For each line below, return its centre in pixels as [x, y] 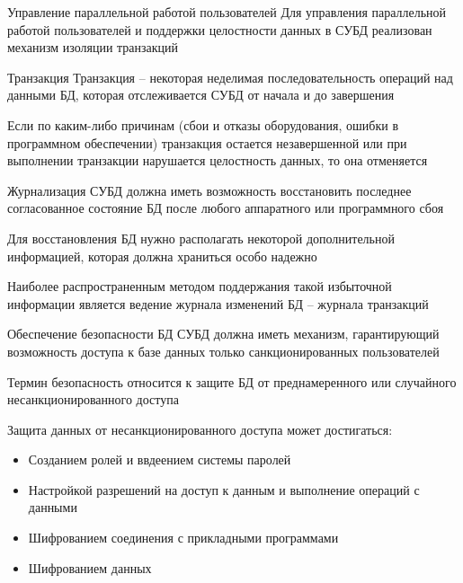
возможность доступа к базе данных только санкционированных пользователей [223, 351]
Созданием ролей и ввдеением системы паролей [160, 459]
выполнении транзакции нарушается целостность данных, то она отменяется [218, 160]
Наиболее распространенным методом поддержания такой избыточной [200, 286]
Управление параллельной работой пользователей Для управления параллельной [227, 12]
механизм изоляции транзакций [93, 47]
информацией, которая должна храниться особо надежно [162, 256]
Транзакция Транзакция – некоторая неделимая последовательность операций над [230, 77]
